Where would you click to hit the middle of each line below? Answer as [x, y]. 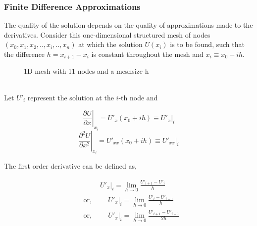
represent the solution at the [71, 97]
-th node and [138, 97]
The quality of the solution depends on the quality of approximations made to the [128, 25]
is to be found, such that [207, 44]
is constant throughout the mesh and [147, 54]
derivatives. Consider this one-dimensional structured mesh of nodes [107, 34]
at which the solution [110, 44]
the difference [25, 54]
